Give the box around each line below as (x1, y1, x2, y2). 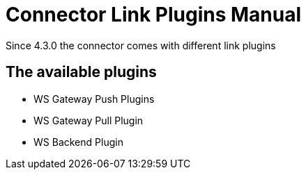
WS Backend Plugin (33, 135, 123, 148)
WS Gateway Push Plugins (33, 92, 155, 105)
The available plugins (6, 63, 157, 81)
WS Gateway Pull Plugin (33, 114, 144, 126)
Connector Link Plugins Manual (6, 3, 302, 26)
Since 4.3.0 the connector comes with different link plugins (6, 39, 276, 51)
